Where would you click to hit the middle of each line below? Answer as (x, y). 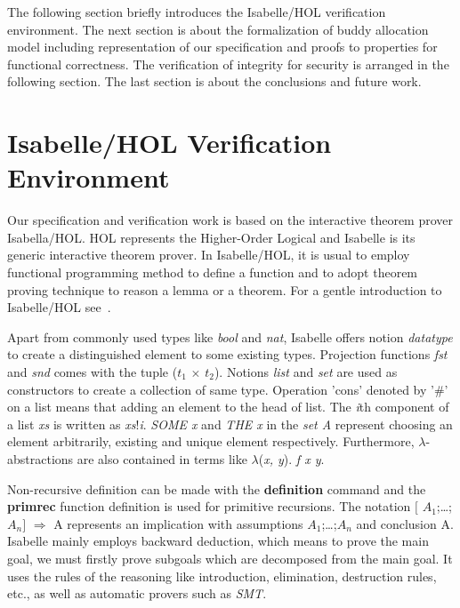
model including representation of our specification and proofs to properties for (222, 47)
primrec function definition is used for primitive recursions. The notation (209, 506)
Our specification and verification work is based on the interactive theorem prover (230, 220)
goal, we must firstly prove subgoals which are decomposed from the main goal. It (230, 558)
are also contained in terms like (162, 459)
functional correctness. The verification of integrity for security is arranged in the (228, 64)
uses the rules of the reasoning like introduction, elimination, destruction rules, (222, 576)
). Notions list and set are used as (306, 372)
